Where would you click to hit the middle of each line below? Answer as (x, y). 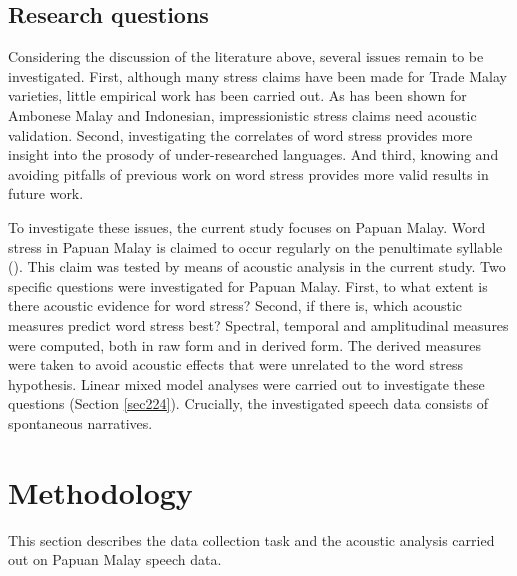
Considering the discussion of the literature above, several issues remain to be (246, 56)
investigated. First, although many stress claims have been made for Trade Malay (257, 75)
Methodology (100, 491)
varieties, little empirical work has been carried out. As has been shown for (237, 95)
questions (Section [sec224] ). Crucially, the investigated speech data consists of (248, 403)
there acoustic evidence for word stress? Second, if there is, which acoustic (235, 305)
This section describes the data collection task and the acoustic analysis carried (251, 539)
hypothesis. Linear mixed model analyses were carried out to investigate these (246, 383)
